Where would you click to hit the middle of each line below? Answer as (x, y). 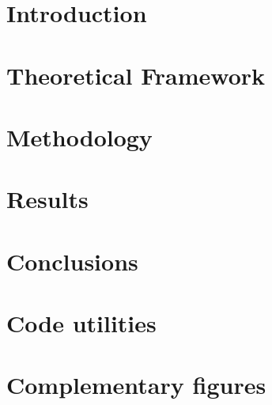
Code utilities (81, 323)
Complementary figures (136, 385)
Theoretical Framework (136, 75)
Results (47, 199)
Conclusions (72, 261)
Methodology (79, 136)
